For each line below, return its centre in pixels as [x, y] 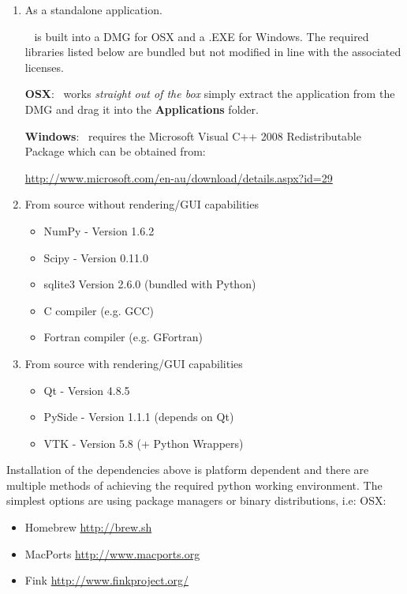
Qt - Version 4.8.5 [87, 390]
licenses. [44, 67]
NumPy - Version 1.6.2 [99, 230]
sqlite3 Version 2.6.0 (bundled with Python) [150, 284]
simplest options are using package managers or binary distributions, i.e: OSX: [196, 500]
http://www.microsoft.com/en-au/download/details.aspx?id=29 [179, 177]
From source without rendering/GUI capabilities [142, 204]
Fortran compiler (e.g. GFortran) [123, 337]
